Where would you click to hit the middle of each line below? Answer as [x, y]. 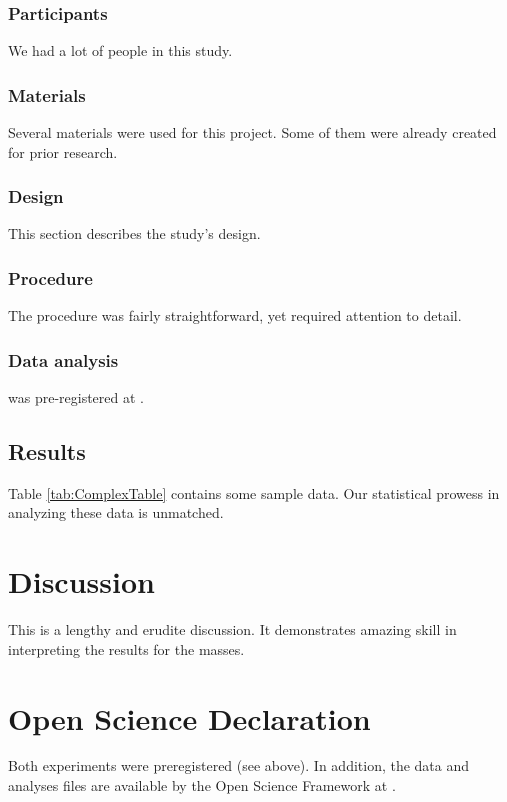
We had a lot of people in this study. [120, 50]
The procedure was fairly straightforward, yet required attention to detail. [235, 315]
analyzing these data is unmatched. [116, 512]
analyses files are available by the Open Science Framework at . [202, 785]
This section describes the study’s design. [134, 233]
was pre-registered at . [76, 397]
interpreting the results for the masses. [126, 648]
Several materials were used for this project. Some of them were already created [252, 132]
